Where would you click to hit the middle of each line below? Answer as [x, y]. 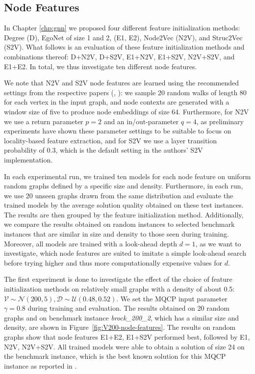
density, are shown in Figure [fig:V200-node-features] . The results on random [120, 327]
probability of [24, 150]
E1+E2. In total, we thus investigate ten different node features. [101, 66]
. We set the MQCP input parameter [172, 298]
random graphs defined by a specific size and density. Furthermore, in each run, [124, 186]
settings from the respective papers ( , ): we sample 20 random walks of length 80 [125, 92]
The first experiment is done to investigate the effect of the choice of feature [118, 279]
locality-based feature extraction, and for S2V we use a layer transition [111, 140]
